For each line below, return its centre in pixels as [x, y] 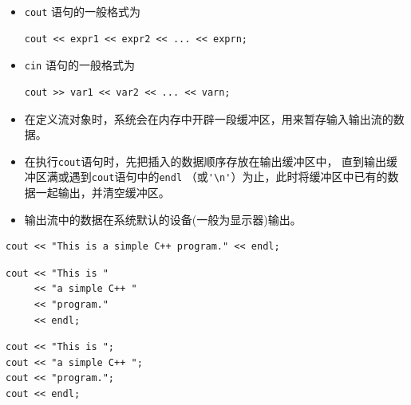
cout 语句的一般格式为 [83, 11]
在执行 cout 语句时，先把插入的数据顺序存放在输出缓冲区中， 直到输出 [205, 161]
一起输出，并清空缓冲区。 [103, 192]
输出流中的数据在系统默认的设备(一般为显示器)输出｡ [160, 219]
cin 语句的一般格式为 [79, 65]
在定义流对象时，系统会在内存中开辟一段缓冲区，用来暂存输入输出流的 [209, 118]
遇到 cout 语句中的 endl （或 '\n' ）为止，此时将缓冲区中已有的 [228, 177]
